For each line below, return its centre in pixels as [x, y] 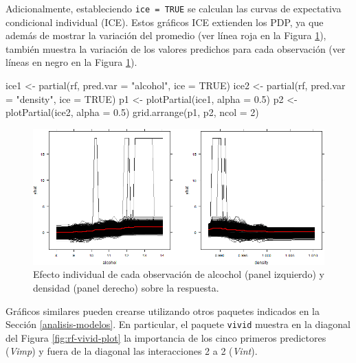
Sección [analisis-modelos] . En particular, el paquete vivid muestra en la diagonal [178, 324]
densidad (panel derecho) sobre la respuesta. [126, 287]
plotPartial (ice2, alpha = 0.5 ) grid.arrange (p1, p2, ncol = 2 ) [132, 112]
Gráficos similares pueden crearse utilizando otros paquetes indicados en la [163, 311]
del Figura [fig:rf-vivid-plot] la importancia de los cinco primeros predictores [166, 337]
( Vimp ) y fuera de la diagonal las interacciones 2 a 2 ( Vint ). [132, 351]
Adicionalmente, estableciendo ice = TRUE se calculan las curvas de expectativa [174, 8]
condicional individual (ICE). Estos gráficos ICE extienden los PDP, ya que [165, 22]
